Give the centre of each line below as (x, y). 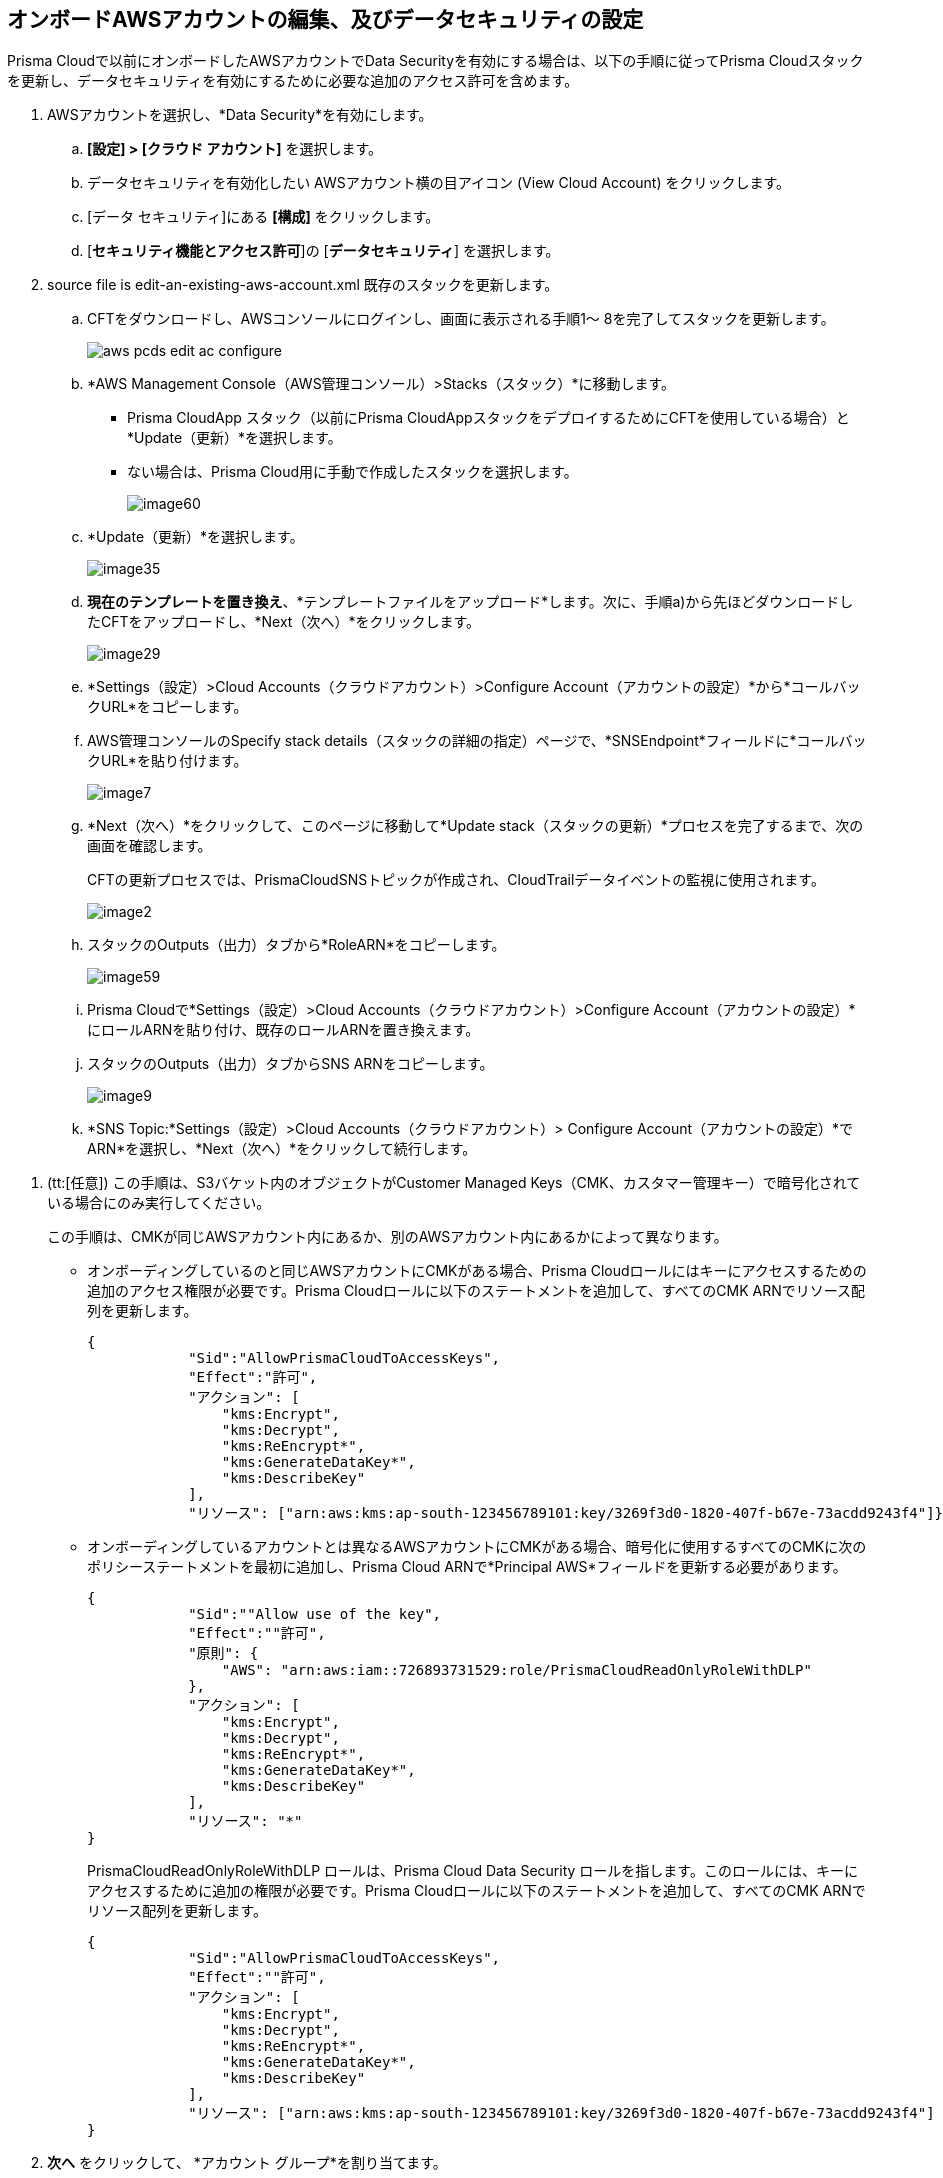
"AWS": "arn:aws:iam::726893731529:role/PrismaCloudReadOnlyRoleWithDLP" (516, 1670)
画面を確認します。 (149, 846)
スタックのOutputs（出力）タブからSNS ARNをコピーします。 (290, 1064)
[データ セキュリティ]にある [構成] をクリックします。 (263, 217)
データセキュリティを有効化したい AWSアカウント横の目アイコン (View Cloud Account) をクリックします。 (439, 183)
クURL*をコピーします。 (167, 707)
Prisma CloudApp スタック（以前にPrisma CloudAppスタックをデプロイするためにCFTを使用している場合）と (488, 418)
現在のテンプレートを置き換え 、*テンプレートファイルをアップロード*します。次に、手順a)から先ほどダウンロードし (470, 602)
